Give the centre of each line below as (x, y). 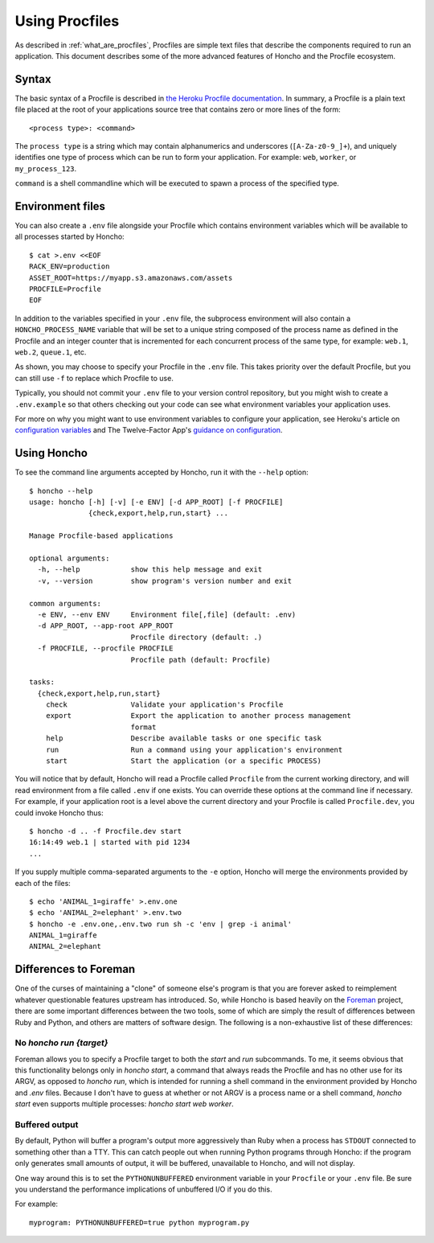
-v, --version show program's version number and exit (165, 580)
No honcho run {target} (61, 1043)
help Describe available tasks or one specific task (183, 738)
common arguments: (66, 603)
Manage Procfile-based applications (101, 536)
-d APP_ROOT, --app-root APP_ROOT (105, 626)
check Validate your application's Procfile (164, 705)
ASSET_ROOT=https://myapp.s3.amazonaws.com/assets (131, 278)
